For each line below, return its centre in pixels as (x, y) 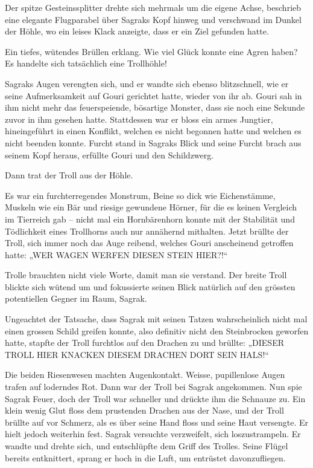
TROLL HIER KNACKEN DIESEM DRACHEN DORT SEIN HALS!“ (137, 354)
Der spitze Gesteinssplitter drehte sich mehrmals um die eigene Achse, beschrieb (153, 7)
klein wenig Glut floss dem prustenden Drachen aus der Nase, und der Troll (144, 410)
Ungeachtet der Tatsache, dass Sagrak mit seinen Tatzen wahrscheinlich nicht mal (156, 319)
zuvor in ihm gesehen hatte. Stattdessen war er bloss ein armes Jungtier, (139, 119)
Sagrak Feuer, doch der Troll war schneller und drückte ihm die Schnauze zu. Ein (155, 398)
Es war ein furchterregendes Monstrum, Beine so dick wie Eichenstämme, (140, 195)
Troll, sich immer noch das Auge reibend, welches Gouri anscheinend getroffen (149, 243)
